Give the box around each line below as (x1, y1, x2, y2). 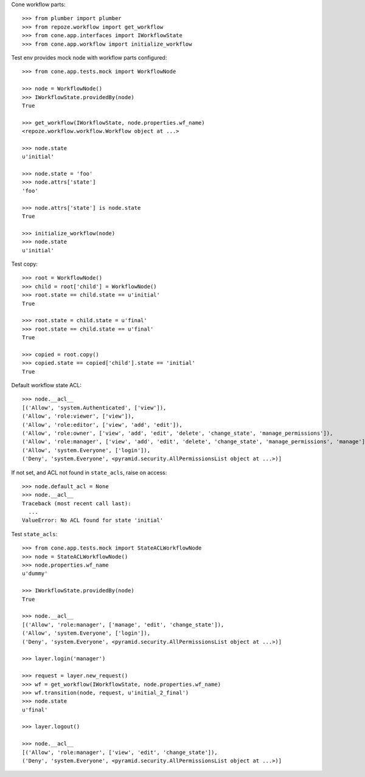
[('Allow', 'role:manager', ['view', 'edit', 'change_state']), (22, 748, 218, 756)
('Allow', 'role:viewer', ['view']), (22, 413, 135, 420)
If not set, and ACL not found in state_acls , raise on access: (11, 469, 167, 476)
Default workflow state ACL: (11, 382, 82, 389)
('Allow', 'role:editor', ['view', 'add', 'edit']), (22, 421, 182, 428)
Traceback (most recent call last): (22, 500, 131, 507)
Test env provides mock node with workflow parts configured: (11, 54, 167, 61)
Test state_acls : (11, 530, 58, 537)
